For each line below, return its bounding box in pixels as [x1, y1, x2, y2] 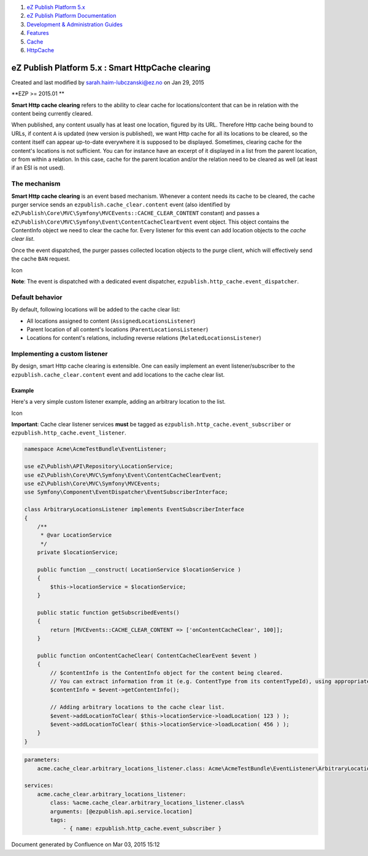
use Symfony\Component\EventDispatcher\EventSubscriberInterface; [24, 489, 228, 496]
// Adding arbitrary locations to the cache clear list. [50, 704, 225, 711]
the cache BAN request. [11, 255, 71, 262]
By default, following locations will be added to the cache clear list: [11, 306, 180, 313]
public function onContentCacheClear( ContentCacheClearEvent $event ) [37, 652, 258, 659]
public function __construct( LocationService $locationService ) [37, 566, 242, 573]
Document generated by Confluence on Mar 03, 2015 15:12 [11, 841, 160, 848]
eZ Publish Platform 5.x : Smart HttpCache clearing [11, 62, 211, 73]
